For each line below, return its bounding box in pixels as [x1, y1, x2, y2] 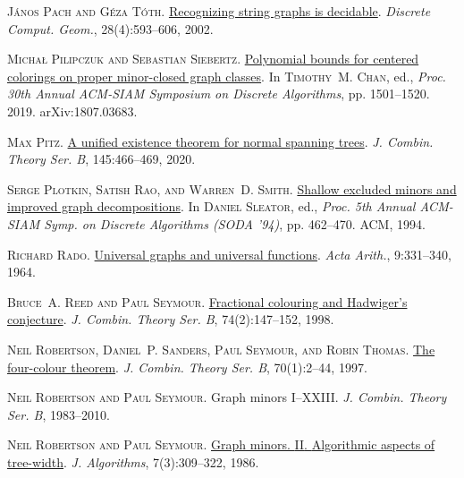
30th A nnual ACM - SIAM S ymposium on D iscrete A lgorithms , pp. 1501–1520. [7, 84, 430, 103]
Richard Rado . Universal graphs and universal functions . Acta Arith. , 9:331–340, [7, 244, 451, 263]
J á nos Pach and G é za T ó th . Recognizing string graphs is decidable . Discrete [7, 2, 431, 20]
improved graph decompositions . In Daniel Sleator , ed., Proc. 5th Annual [7, 197, 416, 216]
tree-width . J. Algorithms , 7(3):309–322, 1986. [7, 452, 259, 471]
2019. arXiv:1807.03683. [7, 101, 138, 120]
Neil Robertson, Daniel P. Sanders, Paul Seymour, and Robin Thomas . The [7, 339, 435, 358]
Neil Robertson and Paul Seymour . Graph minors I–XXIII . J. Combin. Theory [7, 388, 447, 406]
